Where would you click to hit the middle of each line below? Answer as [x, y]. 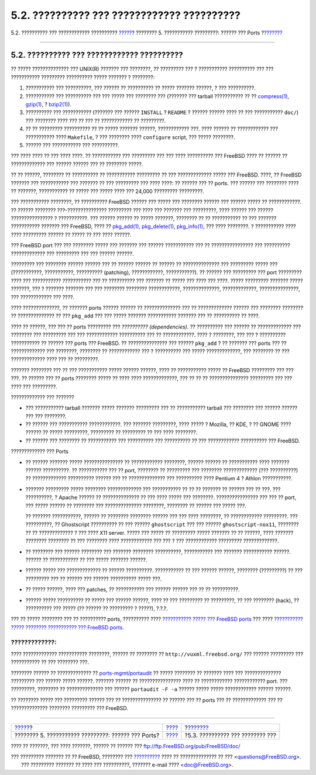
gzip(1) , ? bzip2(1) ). [48, 105]
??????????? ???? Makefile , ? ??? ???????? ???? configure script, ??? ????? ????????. [130, 137]
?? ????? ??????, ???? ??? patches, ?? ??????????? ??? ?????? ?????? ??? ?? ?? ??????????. [133, 590]
